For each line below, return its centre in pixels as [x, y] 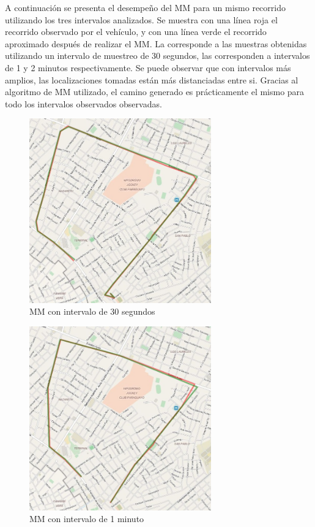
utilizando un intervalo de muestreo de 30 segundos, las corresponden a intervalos [157, 56]
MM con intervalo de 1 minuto [87, 519]
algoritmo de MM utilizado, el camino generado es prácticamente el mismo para [155, 92]
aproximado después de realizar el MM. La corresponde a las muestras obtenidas [156, 43]
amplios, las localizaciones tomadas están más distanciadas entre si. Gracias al [152, 79]
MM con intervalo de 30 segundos [92, 311]
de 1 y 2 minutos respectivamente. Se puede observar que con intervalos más [148, 67]
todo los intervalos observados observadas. [83, 103]
